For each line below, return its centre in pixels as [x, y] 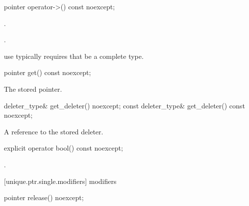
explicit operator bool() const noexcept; [63, 148]
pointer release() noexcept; [44, 197]
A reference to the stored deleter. [54, 131]
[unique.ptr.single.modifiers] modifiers [60, 181]
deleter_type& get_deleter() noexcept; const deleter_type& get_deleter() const [124, 105]
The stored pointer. [33, 89]
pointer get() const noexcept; [48, 72]
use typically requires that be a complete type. [74, 56]
